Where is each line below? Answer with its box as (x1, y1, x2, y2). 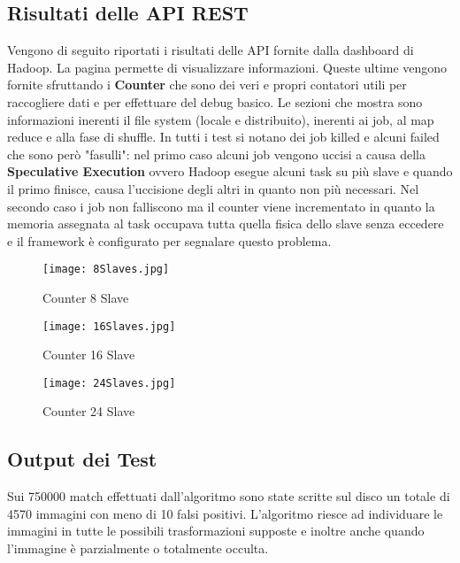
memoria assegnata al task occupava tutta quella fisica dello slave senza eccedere (7, 214, 444, 233)
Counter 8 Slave (42, 288, 129, 306)
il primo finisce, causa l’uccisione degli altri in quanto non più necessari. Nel (7, 179, 419, 197)
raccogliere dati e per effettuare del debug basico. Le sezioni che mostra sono (7, 92, 423, 111)
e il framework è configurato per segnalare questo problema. (7, 231, 332, 250)
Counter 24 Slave (42, 402, 135, 420)
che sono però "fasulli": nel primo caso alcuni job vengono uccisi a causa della (7, 144, 425, 163)
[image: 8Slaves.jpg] (42, 263, 170, 276)
